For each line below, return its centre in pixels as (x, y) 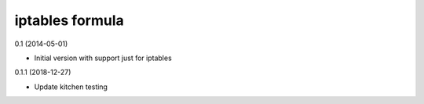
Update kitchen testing (71, 87)
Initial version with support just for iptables (103, 58)
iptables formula (69, 20)
